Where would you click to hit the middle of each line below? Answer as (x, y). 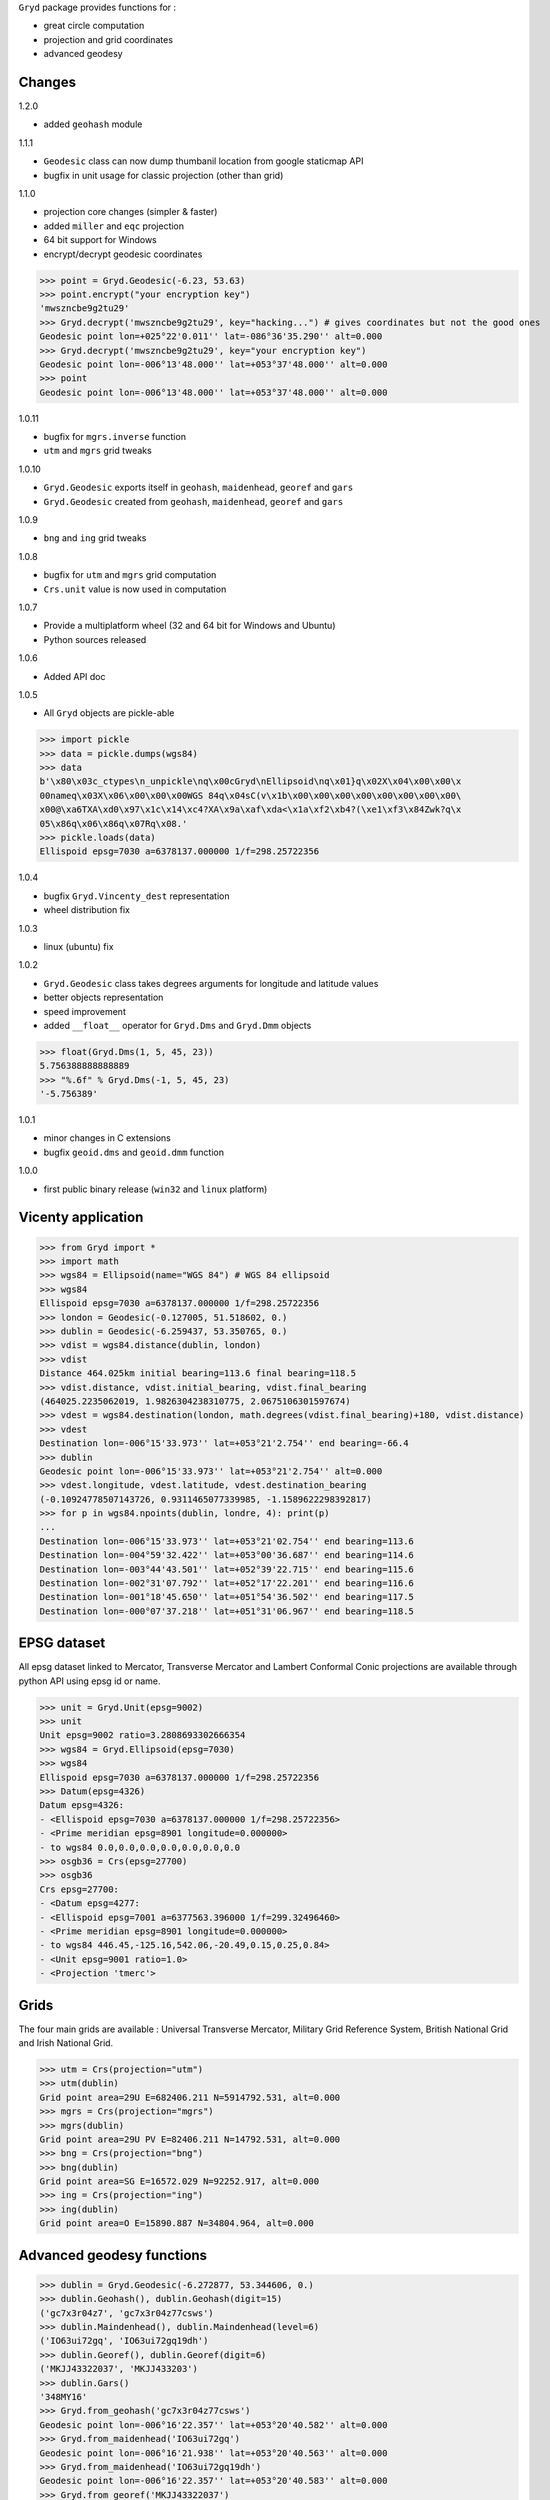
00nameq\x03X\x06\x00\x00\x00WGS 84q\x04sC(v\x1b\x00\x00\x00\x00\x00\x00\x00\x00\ (250, 795)
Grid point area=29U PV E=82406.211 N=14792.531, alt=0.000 (190, 2139)
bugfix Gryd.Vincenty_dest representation (136, 896)
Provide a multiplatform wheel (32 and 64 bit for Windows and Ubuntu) (189, 626)
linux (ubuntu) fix (78, 946)
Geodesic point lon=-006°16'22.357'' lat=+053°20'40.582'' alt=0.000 (213, 2424)
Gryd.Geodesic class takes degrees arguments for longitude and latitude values (211, 983)
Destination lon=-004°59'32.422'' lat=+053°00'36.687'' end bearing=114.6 (227, 1555)
